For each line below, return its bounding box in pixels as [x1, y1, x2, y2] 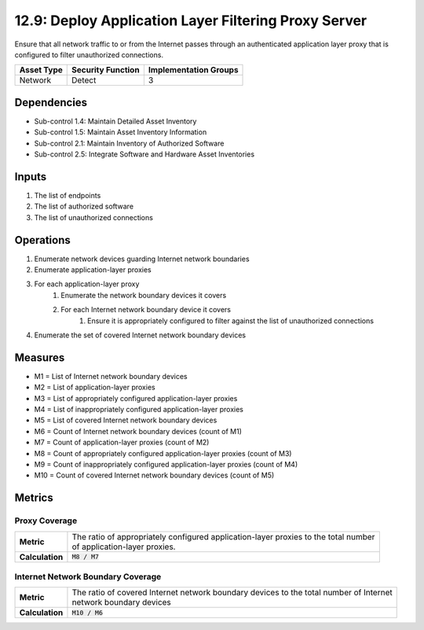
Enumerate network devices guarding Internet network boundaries [34, 254, 250, 263]
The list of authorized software [34, 201, 133, 212]
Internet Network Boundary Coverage [14, 571, 162, 582]
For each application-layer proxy [34, 279, 140, 289]
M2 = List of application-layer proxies [34, 382, 156, 392]
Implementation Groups [148, 64, 239, 76]
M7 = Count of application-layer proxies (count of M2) [34, 437, 210, 448]
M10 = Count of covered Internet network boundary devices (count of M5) [34, 470, 275, 480]
